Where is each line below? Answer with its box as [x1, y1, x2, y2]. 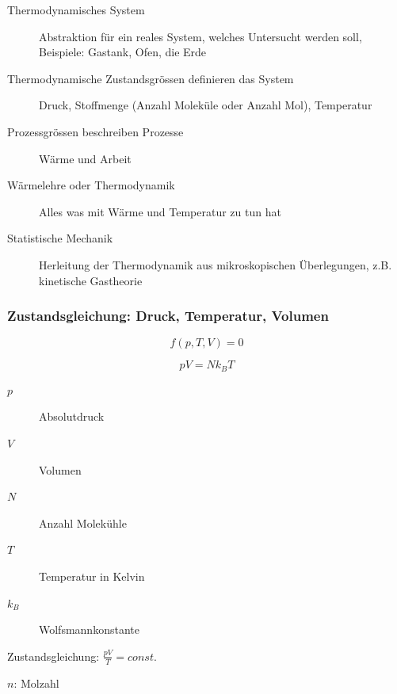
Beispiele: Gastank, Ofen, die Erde [39, 44, 207, 60]
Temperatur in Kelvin [39, 567, 145, 584]
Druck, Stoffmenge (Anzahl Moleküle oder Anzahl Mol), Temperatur [39, 97, 372, 113]
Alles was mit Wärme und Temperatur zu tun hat [39, 203, 281, 219]
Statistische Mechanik [7, 230, 113, 246]
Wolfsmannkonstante [39, 621, 139, 638]
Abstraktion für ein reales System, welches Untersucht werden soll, [39, 28, 362, 44]
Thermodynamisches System [7, 2, 145, 17]
